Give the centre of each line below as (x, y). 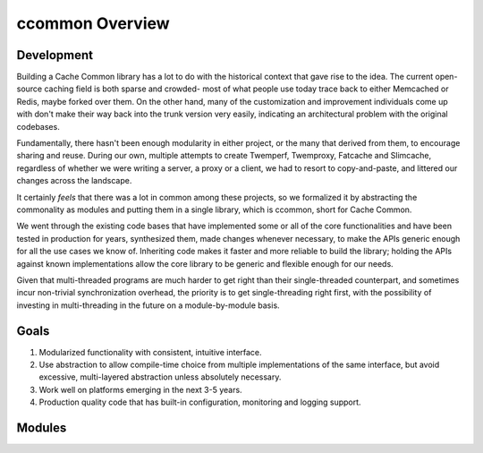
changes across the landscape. (74, 181)
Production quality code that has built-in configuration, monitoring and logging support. (200, 402)
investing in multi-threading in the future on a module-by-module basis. (148, 305)
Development (55, 55)
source (30, 89)
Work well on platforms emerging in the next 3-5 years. (140, 389)
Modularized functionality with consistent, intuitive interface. (151, 352)
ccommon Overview (93, 23)
